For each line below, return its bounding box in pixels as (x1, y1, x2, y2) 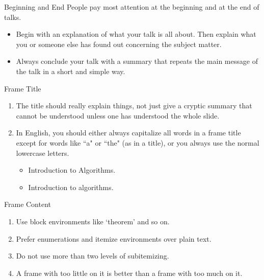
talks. (4, 11, 21, 22)
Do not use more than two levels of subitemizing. (16, 250, 169, 261)
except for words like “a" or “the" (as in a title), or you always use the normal (16, 137, 259, 148)
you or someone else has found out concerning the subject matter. (16, 38, 222, 49)
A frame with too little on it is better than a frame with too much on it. (16, 267, 243, 278)
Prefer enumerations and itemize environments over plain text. (16, 233, 212, 244)
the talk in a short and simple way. (16, 65, 125, 76)
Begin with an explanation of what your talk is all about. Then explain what (16, 29, 256, 39)
